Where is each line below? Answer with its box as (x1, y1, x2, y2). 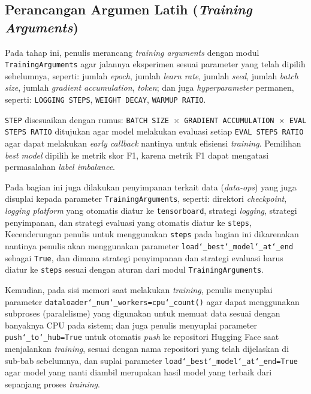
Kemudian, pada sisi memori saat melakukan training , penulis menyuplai (5, 283, 273, 295)
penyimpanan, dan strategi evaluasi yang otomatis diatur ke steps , (5, 216, 252, 228)
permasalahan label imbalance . (5, 160, 115, 173)
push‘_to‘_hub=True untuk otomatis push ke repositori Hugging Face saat (5, 330, 279, 343)
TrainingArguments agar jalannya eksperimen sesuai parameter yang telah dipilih (5, 58, 306, 70)
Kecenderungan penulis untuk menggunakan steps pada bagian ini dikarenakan (5, 228, 299, 240)
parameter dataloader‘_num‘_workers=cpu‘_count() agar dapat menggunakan (5, 295, 300, 308)
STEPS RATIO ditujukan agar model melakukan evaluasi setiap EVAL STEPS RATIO (5, 125, 304, 138)
